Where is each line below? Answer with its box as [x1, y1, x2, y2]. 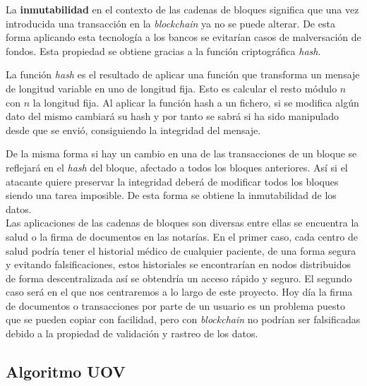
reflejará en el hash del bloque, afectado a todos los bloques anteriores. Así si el [6, 159, 348, 174]
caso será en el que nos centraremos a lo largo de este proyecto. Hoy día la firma [6, 284, 353, 299]
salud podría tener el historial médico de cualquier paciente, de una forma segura [6, 243, 356, 258]
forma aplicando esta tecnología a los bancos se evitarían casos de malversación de [6, 30, 361, 44]
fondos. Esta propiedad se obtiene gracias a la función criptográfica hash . [6, 43, 321, 58]
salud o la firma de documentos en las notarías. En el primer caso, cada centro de [6, 229, 358, 243]
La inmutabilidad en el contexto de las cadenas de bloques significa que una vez [6, 2, 359, 16]
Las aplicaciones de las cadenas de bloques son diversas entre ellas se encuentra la [6, 215, 359, 230]
